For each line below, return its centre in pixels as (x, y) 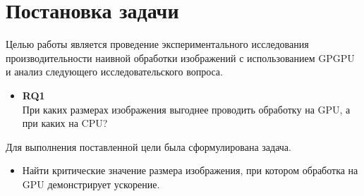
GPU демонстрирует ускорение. (91, 184)
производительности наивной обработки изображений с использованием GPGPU (180, 57)
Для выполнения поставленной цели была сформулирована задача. (148, 146)
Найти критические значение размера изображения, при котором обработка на (190, 170)
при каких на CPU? (65, 123)
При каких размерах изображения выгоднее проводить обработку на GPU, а (186, 109)
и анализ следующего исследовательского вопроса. (114, 72)
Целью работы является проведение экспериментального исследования (157, 44)
